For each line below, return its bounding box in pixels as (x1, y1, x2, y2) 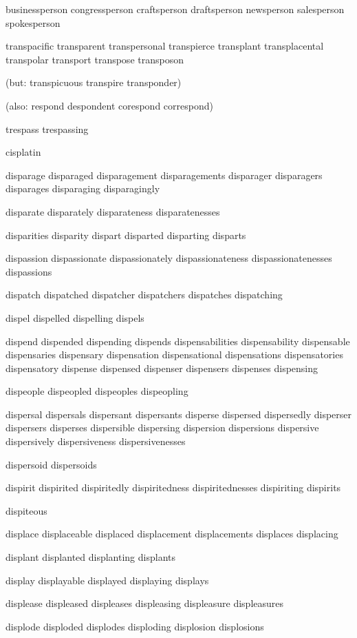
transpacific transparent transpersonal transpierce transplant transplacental (6, 39, 324, 53)
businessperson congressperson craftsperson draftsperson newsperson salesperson (6, 2, 345, 16)
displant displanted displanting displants (6, 550, 176, 564)
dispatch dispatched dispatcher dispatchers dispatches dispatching (6, 287, 283, 302)
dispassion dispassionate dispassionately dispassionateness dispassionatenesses (6, 251, 332, 265)
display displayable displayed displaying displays (6, 573, 209, 587)
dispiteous (6, 503, 47, 517)
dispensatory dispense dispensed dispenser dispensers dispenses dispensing (6, 360, 318, 375)
